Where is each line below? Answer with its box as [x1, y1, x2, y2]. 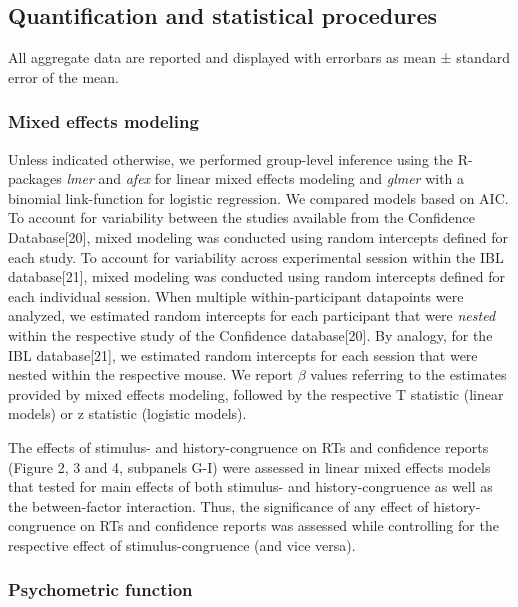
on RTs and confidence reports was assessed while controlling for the [80, 515, 499, 536]
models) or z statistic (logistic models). [8, 403, 247, 424]
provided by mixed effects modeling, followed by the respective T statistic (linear [8, 383, 504, 404]
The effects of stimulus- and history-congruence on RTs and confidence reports [8, 436, 489, 457]
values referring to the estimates [310, 364, 507, 385]
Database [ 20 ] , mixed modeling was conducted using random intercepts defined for [8, 226, 509, 247]
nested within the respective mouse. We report [8, 364, 293, 385]
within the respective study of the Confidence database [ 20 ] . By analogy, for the [8, 324, 493, 345]
